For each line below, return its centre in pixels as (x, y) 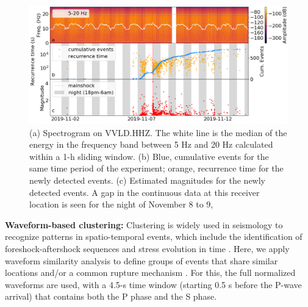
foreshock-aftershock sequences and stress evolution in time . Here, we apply (147, 248)
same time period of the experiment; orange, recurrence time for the (156, 168)
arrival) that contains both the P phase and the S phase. (111, 296)
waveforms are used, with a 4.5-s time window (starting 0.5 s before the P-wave (153, 284)
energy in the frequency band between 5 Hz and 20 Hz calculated (151, 144)
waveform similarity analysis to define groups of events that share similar (141, 260)
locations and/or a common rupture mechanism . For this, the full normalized (150, 273)
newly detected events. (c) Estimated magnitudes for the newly (147, 180)
